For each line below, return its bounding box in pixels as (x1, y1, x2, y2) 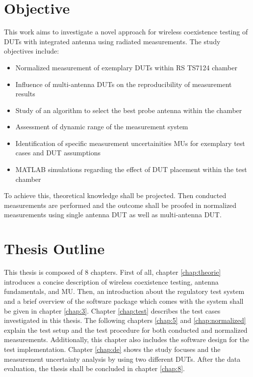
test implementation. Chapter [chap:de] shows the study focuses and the (4, 344, 221, 354)
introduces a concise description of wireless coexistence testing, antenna (4, 276, 219, 287)
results (15, 88, 35, 99)
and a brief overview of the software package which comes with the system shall (4, 295, 244, 306)
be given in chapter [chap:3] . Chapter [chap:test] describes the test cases (4, 305, 221, 316)
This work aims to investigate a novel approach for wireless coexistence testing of (4, 27, 248, 37)
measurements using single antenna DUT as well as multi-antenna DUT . (4, 209, 222, 220)
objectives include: (4, 46, 59, 56)
